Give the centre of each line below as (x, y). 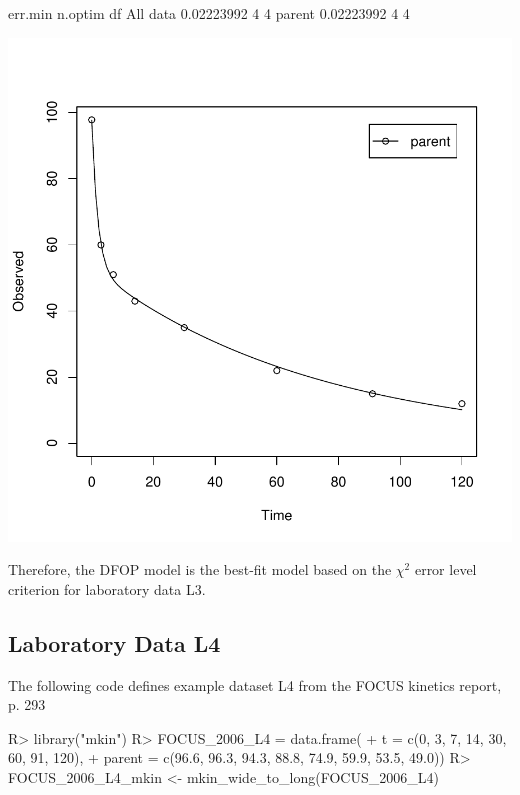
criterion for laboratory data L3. (107, 588)
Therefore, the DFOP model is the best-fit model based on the (200, 569)
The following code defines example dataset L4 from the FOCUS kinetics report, (255, 684)
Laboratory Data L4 (114, 642)
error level (445, 569)
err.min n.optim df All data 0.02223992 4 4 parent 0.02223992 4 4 (209, 13)
